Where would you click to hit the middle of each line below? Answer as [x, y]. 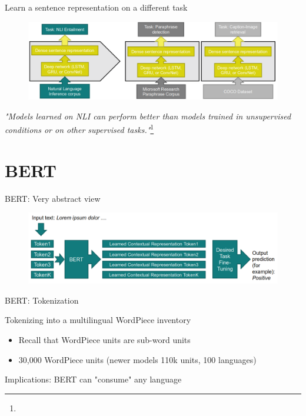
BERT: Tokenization [42, 300]
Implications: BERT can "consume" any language [93, 379]
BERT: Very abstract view [53, 198]
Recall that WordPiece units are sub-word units [104, 339]
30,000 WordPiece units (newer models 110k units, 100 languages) [137, 359]
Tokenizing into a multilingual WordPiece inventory [98, 320]
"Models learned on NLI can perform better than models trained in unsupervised [148, 116]
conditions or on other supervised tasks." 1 [79, 129]
